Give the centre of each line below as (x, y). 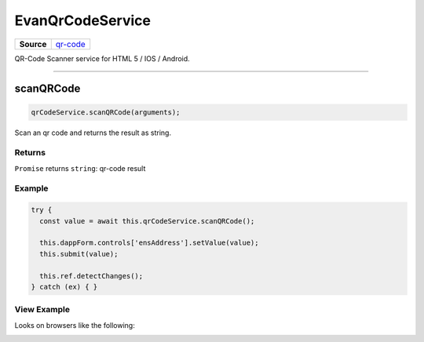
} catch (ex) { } (64, 287)
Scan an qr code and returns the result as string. (93, 133)
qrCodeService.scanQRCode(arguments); (106, 112)
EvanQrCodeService (82, 20)
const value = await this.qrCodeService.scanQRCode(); (147, 221)
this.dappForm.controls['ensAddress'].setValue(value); (149, 243)
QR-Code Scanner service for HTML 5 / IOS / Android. (102, 58)
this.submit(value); (79, 254)
